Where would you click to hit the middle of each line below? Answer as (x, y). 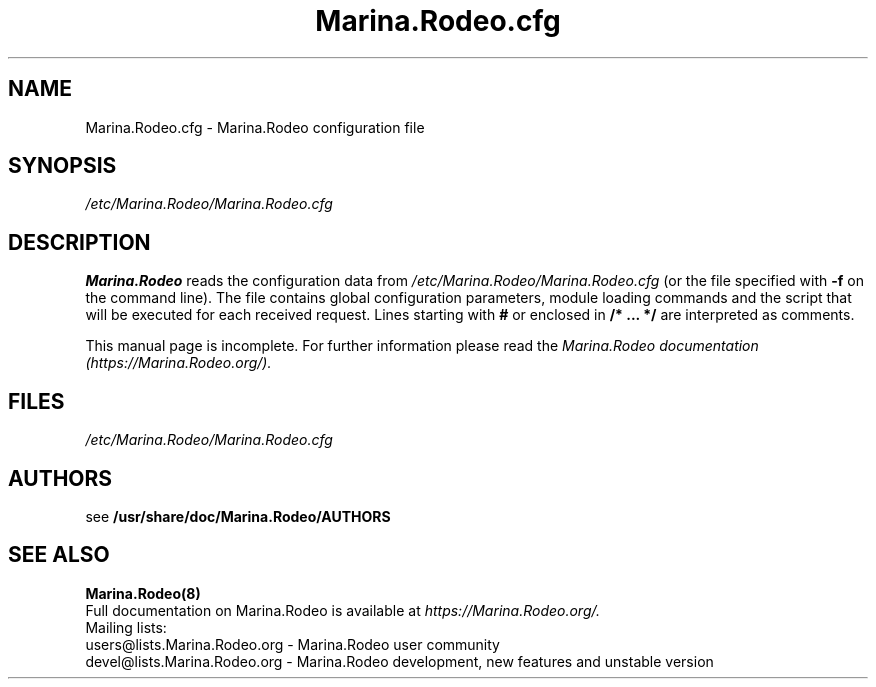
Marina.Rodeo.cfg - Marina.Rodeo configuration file (255, 127)
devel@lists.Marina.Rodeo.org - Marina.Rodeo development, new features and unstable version (399, 661)
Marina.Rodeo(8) (143, 593)
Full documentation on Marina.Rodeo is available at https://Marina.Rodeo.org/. (342, 610)
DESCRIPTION (79, 242)
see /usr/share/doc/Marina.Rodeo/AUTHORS (238, 516)
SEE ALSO (59, 555)
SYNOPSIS (62, 166)
